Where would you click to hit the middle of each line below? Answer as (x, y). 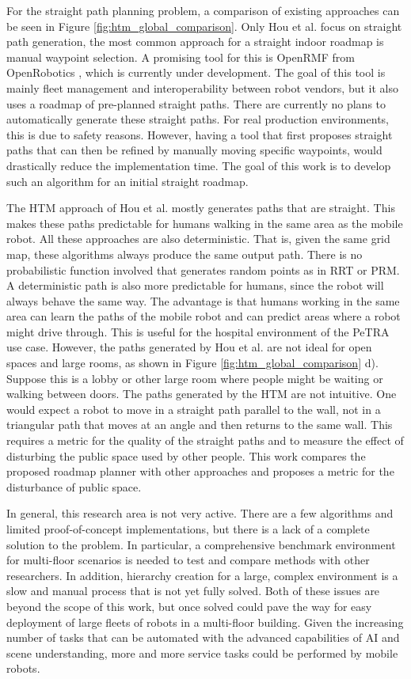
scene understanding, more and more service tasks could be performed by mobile (202, 652)
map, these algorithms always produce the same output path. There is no (185, 254)
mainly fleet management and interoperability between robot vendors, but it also (202, 87)
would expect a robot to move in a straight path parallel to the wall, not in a (194, 409)
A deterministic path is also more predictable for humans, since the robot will (195, 285)
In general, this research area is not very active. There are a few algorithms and (200, 513)
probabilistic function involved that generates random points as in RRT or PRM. (203, 269)
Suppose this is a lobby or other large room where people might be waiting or (195, 378)
